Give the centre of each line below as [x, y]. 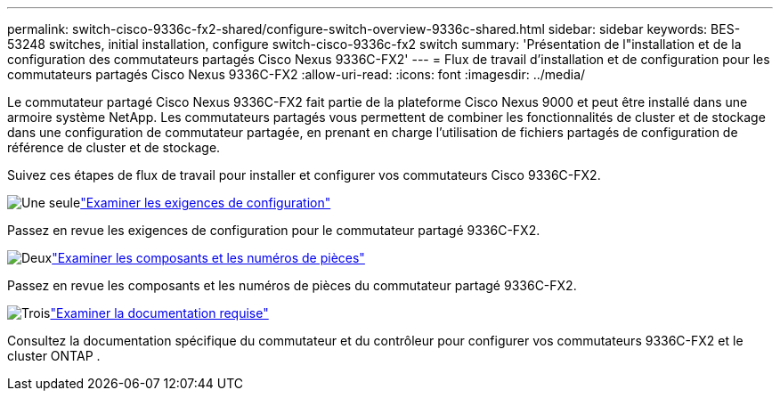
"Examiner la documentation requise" [159, 313]
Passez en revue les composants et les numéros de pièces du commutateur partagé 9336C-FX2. [292, 285]
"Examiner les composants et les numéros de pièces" [208, 258]
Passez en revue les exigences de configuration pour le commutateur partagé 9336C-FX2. [274, 230]
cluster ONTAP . [54, 356]
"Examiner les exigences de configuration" [206, 203]
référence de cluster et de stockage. [114, 147]
